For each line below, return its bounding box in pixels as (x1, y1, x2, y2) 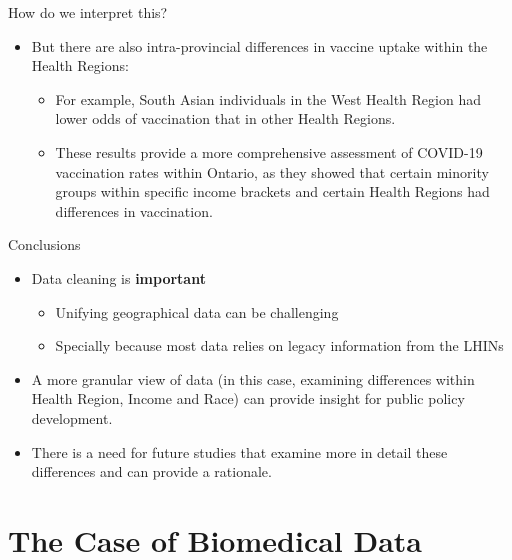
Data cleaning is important (31, 267, 206, 288)
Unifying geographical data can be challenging (55, 301, 339, 322)
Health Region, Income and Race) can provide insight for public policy (31, 388, 465, 409)
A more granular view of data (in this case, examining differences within (31, 368, 475, 389)
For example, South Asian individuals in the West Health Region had (55, 88, 481, 109)
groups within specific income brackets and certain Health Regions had (55, 181, 490, 202)
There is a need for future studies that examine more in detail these (31, 441, 448, 462)
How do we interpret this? (8, 2, 168, 22)
